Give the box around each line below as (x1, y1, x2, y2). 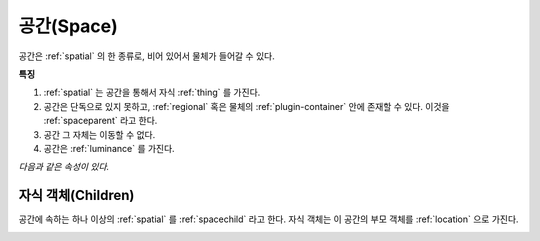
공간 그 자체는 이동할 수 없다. (43, 128, 156, 140)
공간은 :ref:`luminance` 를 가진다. (43, 142, 175, 154)
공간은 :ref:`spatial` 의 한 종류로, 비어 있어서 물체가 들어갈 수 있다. (18, 50, 275, 62)
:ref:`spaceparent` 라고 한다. (43, 115, 158, 127)
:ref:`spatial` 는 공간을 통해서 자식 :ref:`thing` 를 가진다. (43, 86, 261, 99)
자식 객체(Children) (18, 187, 135, 204)
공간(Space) (18, 15, 119, 37)
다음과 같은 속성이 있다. (18, 161, 110, 173)
